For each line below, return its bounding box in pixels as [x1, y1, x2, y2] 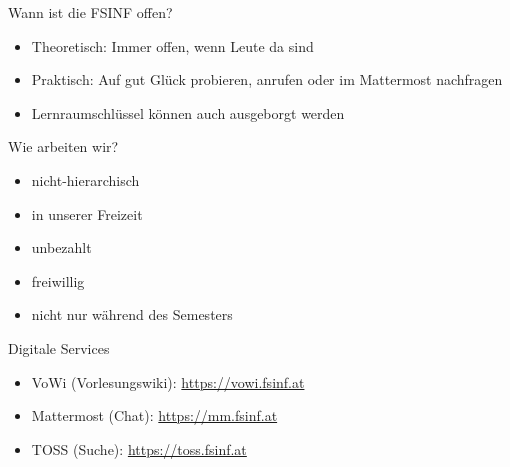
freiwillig [31, 270, 85, 291]
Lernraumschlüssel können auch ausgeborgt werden [31, 102, 345, 123]
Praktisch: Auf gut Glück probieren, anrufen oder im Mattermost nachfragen [31, 69, 503, 90]
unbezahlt [31, 237, 92, 258]
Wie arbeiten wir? [8, 136, 119, 157]
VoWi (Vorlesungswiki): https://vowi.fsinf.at [31, 371, 305, 392]
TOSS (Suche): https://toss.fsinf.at [31, 438, 247, 459]
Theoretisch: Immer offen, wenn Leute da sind [31, 35, 314, 56]
